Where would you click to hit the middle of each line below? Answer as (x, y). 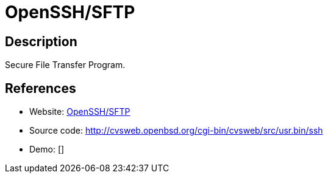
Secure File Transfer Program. (65, 65)
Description (41, 41)
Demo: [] (47, 149)
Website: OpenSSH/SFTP (80, 112)
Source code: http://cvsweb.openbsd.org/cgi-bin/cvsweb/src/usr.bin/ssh (176, 131)
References (41, 88)
